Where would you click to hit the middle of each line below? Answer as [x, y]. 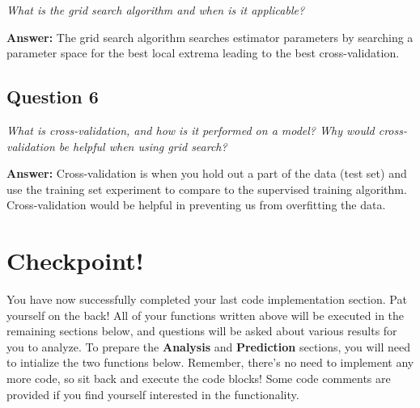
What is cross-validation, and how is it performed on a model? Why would [191, 130]
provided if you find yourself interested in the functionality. [153, 394]
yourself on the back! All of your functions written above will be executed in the [206, 315]
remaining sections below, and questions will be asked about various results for [202, 331]
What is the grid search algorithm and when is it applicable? [156, 10]
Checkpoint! [75, 261]
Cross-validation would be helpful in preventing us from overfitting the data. [196, 205]
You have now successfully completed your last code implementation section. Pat [207, 299]
